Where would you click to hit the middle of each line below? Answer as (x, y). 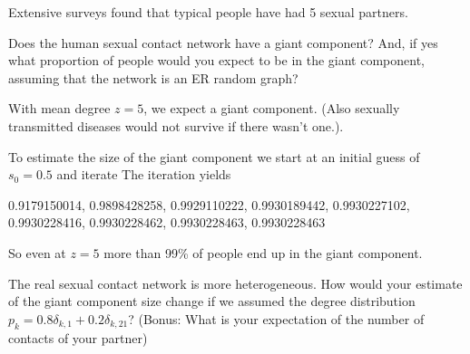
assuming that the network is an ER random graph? (153, 77)
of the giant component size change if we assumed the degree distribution (212, 301)
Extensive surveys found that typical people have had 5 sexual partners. (208, 12)
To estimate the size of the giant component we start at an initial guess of (214, 156)
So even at (37, 252)
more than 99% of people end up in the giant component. (263, 252)
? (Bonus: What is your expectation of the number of (276, 318)
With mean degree (59, 108)
